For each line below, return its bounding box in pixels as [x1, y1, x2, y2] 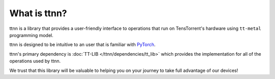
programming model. [9, 32, 53, 38]
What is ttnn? [9, 8, 67, 19]
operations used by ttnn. [9, 58, 61, 64]
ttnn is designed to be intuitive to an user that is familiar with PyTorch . [9, 42, 156, 48]
